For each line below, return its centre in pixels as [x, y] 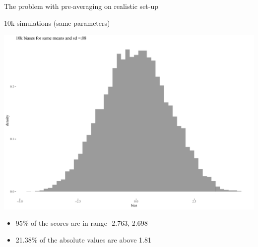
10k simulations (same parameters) [57, 23]
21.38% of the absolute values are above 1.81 [83, 239]
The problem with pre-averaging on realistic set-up [81, 6]
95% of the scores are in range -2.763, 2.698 [82, 223]
